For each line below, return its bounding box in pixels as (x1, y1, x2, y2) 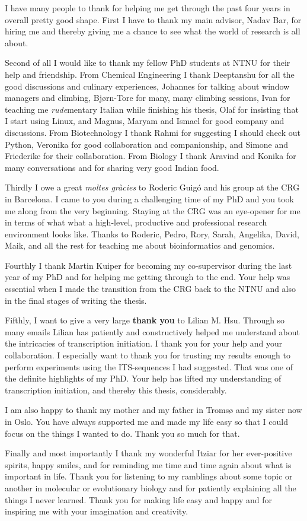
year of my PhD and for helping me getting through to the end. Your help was (5, 271, 290, 283)
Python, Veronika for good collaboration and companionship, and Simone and (5, 138, 289, 150)
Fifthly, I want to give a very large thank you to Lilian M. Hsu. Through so (5, 314, 285, 326)
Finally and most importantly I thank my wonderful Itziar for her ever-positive (5, 447, 292, 459)
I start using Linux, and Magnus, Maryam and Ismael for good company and (5, 115, 284, 127)
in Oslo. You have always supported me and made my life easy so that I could (5, 415, 288, 427)
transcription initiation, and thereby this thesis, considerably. (5, 383, 227, 396)
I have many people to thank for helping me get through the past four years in (5, 2, 290, 14)
